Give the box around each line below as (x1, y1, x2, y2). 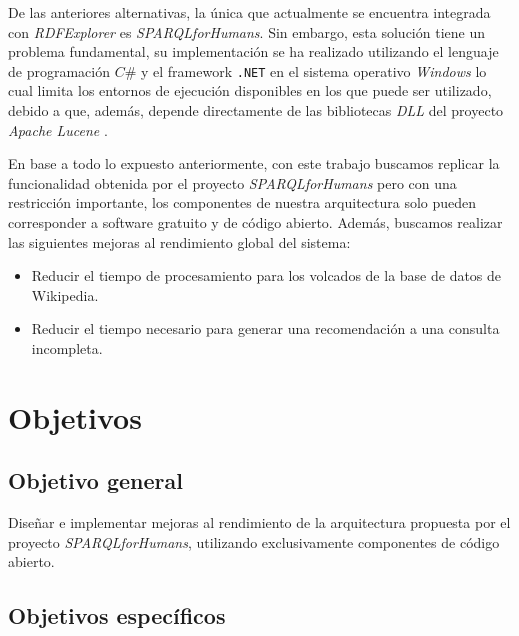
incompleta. (31, 337, 103, 358)
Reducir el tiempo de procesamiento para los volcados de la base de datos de (31, 265, 502, 286)
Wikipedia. (31, 284, 99, 305)
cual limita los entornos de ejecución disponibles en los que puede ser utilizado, (8, 80, 492, 101)
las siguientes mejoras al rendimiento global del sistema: (8, 231, 351, 252)
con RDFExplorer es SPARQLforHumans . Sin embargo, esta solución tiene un (8, 21, 485, 42)
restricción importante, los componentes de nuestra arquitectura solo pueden (8, 192, 477, 213)
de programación (8, 60, 110, 81)
